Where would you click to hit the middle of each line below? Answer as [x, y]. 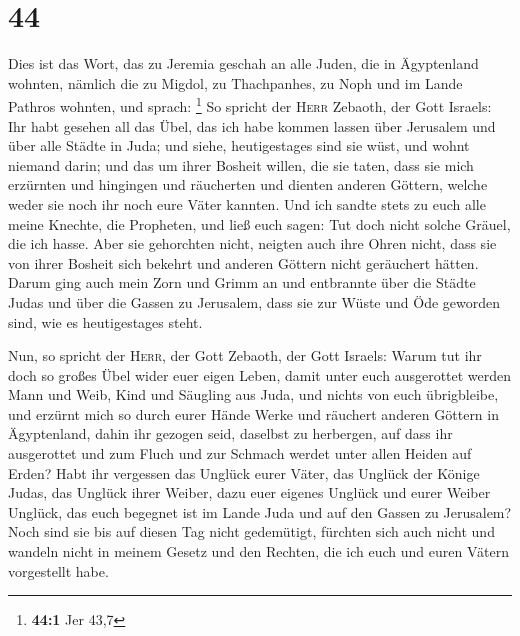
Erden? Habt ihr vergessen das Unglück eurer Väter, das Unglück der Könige [244, 472]
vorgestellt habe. [58, 570]
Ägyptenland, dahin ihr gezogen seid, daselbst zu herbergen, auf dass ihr [230, 433]
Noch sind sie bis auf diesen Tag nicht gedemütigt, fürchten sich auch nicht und [251, 531]
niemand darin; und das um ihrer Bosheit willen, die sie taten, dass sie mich [241, 164]
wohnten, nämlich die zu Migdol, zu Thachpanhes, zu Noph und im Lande [235, 82]
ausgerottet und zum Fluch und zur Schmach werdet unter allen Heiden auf [240, 453]
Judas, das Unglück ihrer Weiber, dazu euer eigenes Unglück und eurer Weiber [249, 492]
